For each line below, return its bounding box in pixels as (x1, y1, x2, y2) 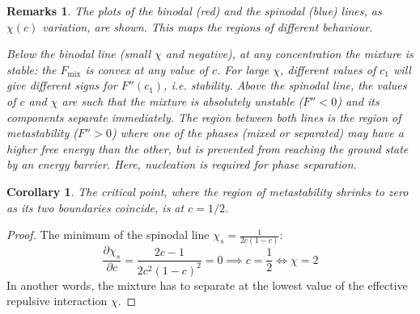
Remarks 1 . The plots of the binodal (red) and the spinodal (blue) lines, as (6, 2, 382, 19)
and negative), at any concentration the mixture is (165, 45, 414, 62)
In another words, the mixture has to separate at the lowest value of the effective (6, 276, 408, 293)
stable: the (6, 61, 57, 77)
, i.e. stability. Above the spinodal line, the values (163, 77, 407, 94)
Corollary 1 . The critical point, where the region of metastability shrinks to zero (6, 182, 409, 199)
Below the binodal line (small (6, 45, 151, 62)
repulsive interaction (6, 292, 108, 309)
